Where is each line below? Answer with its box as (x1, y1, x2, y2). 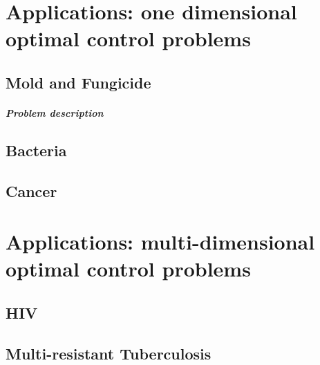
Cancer (6, 180, 57, 201)
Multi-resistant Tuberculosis (6, 342, 211, 364)
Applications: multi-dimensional (6, 227, 315, 256)
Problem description (6, 105, 104, 120)
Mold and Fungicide (6, 71, 151, 93)
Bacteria (6, 139, 67, 160)
